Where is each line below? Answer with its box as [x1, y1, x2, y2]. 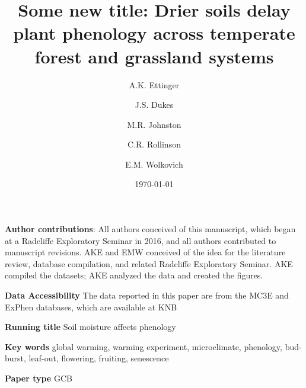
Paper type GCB [5, 372, 72, 384]
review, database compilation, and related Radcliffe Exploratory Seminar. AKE [5, 257, 293, 270]
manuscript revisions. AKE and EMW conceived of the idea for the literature [5, 246, 286, 258]
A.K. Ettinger [129, 78, 180, 91]
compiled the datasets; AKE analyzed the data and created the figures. [5, 269, 263, 281]
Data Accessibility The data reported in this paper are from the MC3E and [5, 289, 289, 302]
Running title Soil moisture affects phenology [5, 320, 176, 333]
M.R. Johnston [127, 118, 181, 130]
